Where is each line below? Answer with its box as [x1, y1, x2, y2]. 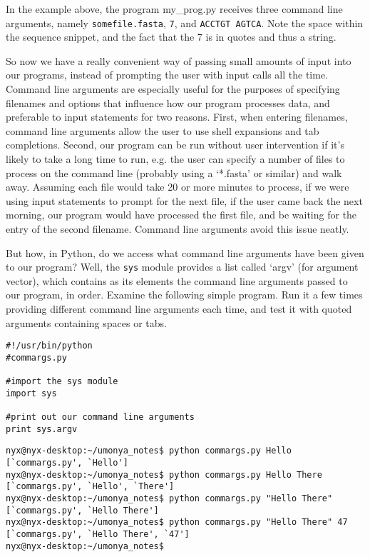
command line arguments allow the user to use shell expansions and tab [6, 123, 319, 138]
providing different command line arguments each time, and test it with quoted [6, 301, 352, 316]
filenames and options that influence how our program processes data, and [6, 95, 330, 110]
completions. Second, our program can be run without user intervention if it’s [6, 137, 344, 152]
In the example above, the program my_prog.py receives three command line [6, 1, 343, 16]
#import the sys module [6, 376, 118, 387]
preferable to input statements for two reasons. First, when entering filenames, [6, 109, 348, 124]
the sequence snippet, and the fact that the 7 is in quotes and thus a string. [6, 29, 336, 44]
